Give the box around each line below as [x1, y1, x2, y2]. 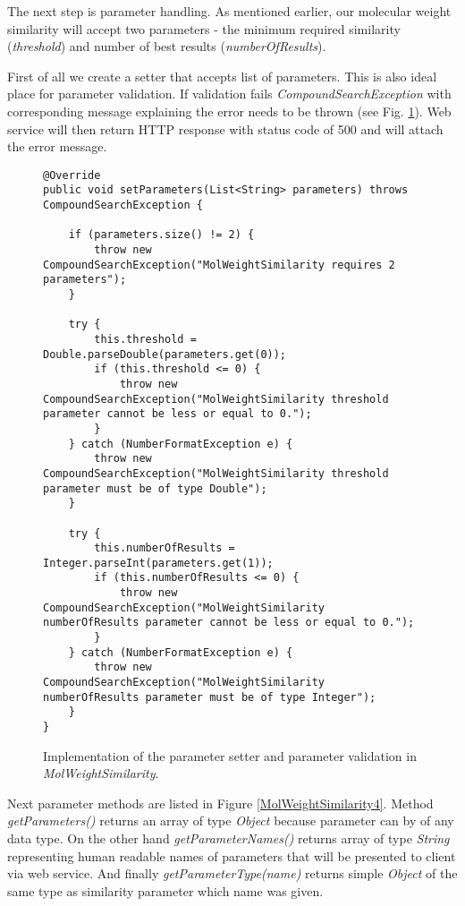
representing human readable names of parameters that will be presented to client [7, 846, 456, 865]
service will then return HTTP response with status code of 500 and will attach [7, 119, 444, 138]
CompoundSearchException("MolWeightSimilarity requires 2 [43, 258, 395, 271]
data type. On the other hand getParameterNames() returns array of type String [7, 829, 450, 848]
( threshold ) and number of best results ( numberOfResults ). [7, 37, 326, 56]
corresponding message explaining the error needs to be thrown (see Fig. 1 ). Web [7, 101, 452, 120]
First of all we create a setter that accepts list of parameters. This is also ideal [7, 66, 437, 85]
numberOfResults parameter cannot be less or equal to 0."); [43, 616, 415, 629]
